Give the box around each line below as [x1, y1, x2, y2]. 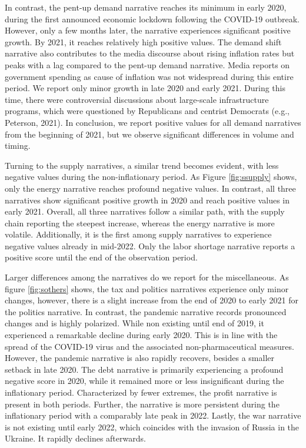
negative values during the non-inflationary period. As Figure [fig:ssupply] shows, [5, 170, 297, 183]
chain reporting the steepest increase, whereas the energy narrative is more [5, 216, 275, 229]
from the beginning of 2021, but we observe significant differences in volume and [5, 128, 294, 140]
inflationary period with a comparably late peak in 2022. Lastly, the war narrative [5, 409, 301, 422]
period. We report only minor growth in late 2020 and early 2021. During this [5, 82, 285, 94]
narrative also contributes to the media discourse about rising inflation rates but [5, 47, 295, 59]
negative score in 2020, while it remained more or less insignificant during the [5, 375, 284, 387]
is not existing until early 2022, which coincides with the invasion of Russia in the [5, 420, 300, 433]
